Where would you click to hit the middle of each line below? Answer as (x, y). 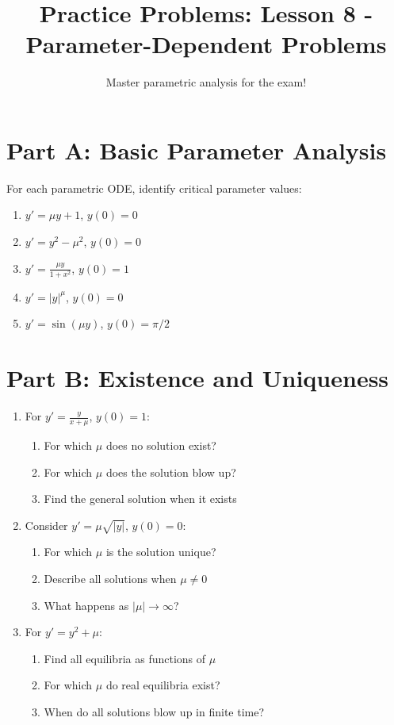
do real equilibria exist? (163, 685)
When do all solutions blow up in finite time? (154, 712)
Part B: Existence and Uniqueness (198, 378)
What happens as (86, 605)
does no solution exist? (161, 445)
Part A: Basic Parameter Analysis (197, 150)
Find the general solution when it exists (140, 499)
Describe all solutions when (110, 579)
